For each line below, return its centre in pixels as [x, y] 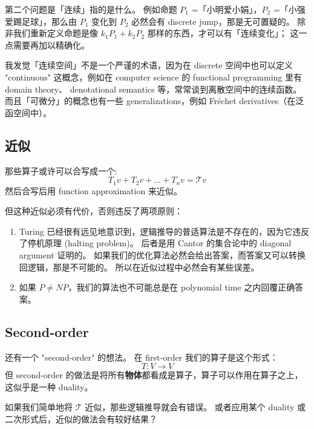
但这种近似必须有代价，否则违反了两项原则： [94, 211]
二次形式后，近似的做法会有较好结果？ [81, 418]
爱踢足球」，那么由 [41, 21]
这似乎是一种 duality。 [49, 386]
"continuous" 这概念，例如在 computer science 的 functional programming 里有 [154, 77]
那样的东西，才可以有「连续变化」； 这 [223, 33]
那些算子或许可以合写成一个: [61, 170]
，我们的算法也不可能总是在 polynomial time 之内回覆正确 [182, 287]
